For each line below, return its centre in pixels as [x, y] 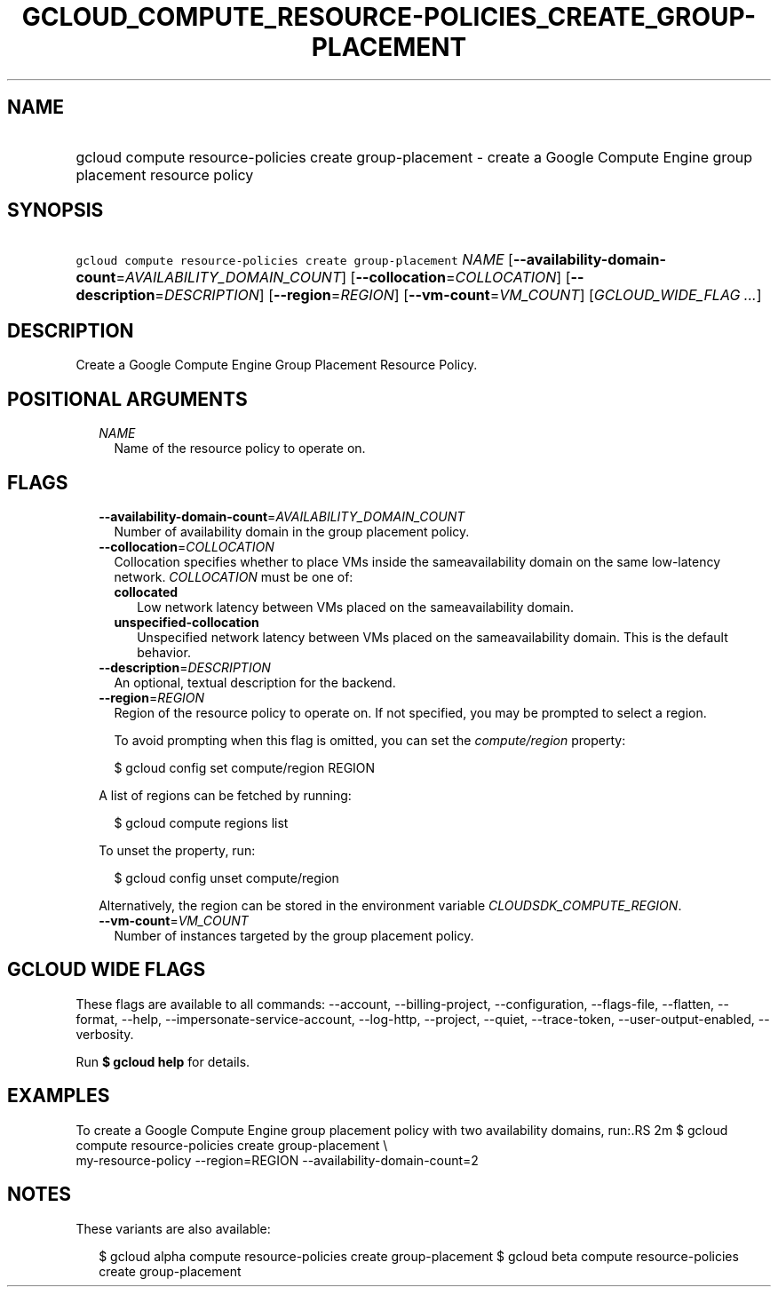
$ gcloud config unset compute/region [226, 877]
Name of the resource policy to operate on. [240, 449]
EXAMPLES [59, 1096]
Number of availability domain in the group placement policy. [292, 531]
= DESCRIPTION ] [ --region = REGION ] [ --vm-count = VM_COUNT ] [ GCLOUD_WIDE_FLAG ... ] [458, 295]
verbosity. [105, 1034]
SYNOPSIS [56, 210]
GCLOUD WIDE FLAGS [107, 970]
